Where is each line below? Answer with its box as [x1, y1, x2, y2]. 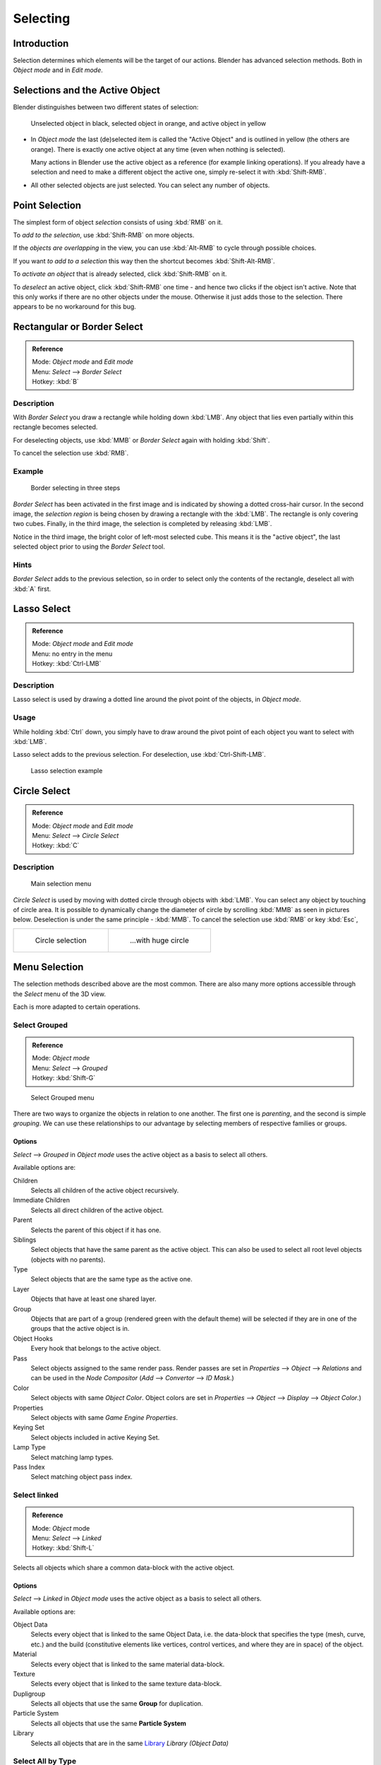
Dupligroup [13, 1689, 46, 1698]
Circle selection [35, 935, 87, 945]
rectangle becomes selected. [13, 423, 98, 431]
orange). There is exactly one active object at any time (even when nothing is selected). [30, 145, 286, 153]
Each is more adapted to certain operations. [13, 1003, 140, 1011]
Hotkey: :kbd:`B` [32, 377, 79, 385]
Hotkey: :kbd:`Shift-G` [32, 1074, 95, 1082]
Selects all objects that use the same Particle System [30, 1719, 187, 1728]
